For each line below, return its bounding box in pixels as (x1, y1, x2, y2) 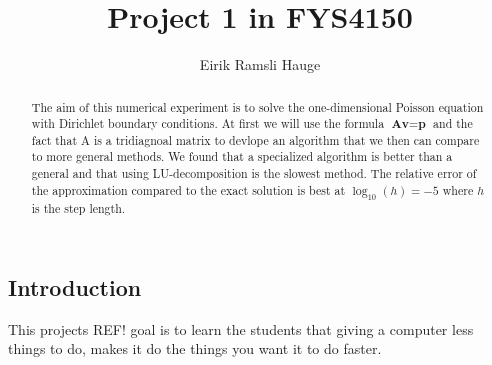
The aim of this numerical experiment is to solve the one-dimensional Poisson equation (31, 98, 484, 115)
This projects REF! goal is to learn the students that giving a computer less (8, 318, 474, 339)
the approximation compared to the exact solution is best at (31, 181, 346, 198)
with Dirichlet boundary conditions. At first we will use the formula (31, 115, 385, 132)
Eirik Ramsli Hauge (199, 54, 321, 75)
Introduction (8, 271, 142, 302)
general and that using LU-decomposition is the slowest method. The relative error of (31, 165, 477, 182)
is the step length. (31, 200, 126, 217)
